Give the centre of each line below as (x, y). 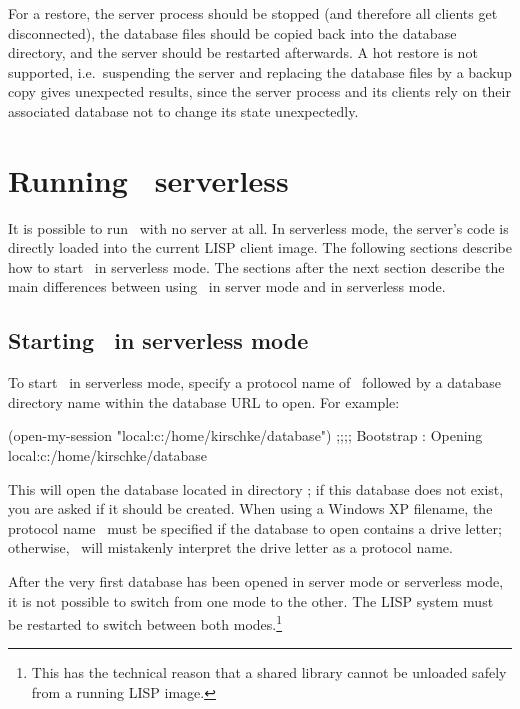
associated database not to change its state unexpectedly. (183, 110)
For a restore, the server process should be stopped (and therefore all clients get (253, 13)
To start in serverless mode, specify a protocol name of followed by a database (254, 382)
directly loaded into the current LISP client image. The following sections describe (260, 247)
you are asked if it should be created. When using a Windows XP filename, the (250, 508)
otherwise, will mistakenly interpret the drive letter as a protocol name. (230, 547)
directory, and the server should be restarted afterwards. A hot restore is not (243, 52)
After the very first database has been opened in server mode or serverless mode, (256, 581)
